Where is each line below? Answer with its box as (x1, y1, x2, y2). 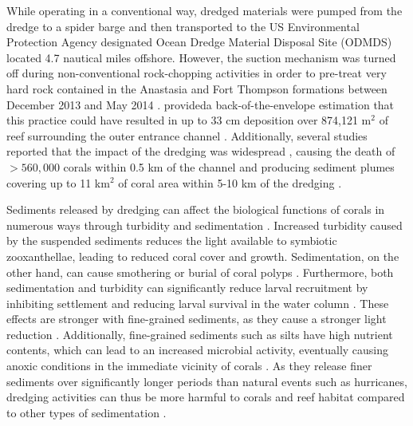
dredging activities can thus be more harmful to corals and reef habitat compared (6, 389, 405, 405)
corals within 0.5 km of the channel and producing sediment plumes (63, 158, 395, 175)
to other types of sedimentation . (6, 404, 167, 420)
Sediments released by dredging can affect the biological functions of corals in (6, 201, 385, 218)
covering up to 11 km (6, 174, 110, 191)
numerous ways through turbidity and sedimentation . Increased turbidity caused (6, 216, 403, 233)
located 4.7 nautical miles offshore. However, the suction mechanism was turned (6, 49, 396, 65)
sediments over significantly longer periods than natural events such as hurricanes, (6, 373, 407, 389)
